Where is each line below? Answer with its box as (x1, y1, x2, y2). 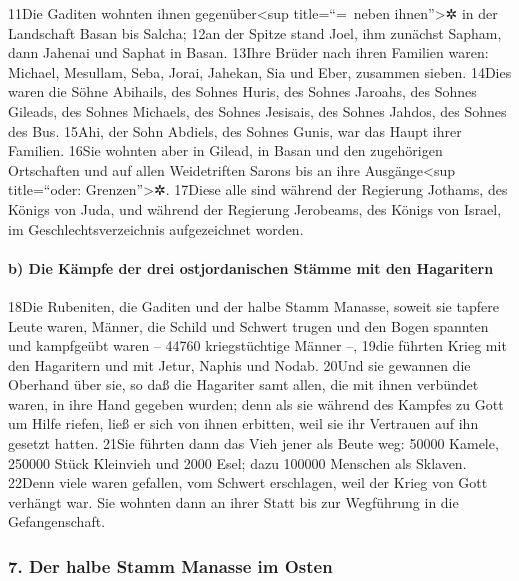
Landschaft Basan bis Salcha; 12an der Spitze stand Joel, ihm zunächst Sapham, (8, 22, 502, 43)
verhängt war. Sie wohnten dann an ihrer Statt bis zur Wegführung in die (8, 491, 459, 512)
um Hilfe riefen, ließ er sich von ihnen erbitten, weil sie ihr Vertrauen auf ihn (8, 413, 479, 434)
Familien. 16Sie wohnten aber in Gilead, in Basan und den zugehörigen (8, 140, 443, 161)
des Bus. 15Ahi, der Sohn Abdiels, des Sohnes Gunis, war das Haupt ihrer (8, 120, 462, 141)
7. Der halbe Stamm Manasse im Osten (8, 553, 333, 578)
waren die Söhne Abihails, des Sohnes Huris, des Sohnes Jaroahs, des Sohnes (8, 81, 477, 102)
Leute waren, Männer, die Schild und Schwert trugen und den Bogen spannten (8, 315, 489, 336)
